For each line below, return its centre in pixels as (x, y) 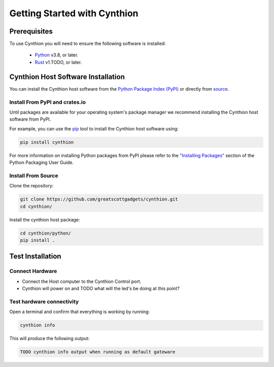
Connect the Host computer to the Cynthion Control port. (82, 281)
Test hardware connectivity (44, 301)
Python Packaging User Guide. (41, 162)
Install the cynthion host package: (45, 219)
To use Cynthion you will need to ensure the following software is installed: (88, 44)
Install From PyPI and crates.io (48, 102)
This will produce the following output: (49, 338)
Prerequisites (31, 31)
